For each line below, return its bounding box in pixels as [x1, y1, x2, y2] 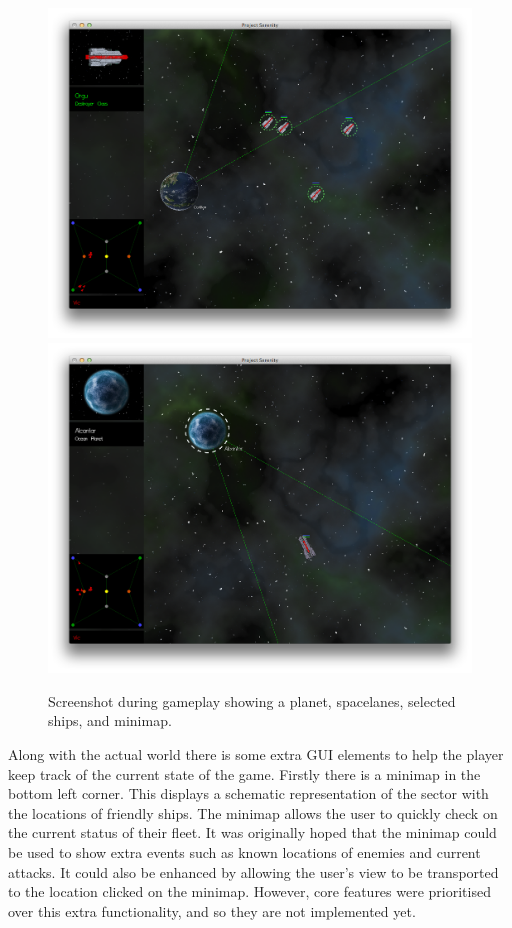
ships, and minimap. [48, 710, 172, 731]
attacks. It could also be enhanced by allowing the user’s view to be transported [8, 861, 499, 882]
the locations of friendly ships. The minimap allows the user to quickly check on [8, 802, 498, 823]
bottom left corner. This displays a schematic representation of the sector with [8, 783, 489, 804]
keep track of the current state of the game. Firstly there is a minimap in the [8, 763, 481, 784]
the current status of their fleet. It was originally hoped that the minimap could [8, 822, 497, 843]
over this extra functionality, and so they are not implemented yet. [8, 900, 416, 921]
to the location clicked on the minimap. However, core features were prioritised [8, 881, 491, 902]
